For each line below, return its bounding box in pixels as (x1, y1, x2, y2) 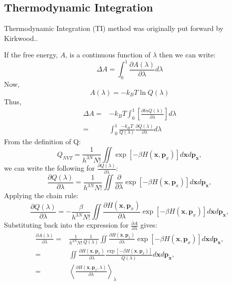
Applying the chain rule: (4, 190, 79, 201)
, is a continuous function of (65, 49, 151, 60)
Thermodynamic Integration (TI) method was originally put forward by (4, 23, 224, 33)
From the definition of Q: (4, 136, 81, 147)
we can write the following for (4, 163, 95, 173)
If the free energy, (4, 49, 58, 60)
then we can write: (159, 49, 216, 60)
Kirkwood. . (4, 32, 38, 43)
